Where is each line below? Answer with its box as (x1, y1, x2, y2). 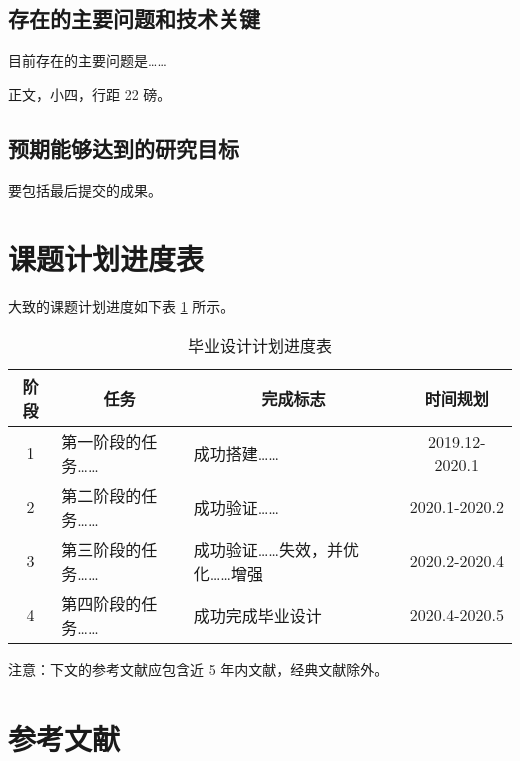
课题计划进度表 (8, 238, 205, 279)
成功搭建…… (193, 441, 280, 465)
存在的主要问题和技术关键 (8, 3, 260, 34)
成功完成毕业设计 (193, 603, 322, 627)
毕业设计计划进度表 (187, 333, 332, 357)
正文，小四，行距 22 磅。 (8, 83, 172, 104)
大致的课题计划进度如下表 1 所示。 (8, 296, 235, 317)
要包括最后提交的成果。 (8, 179, 162, 200)
